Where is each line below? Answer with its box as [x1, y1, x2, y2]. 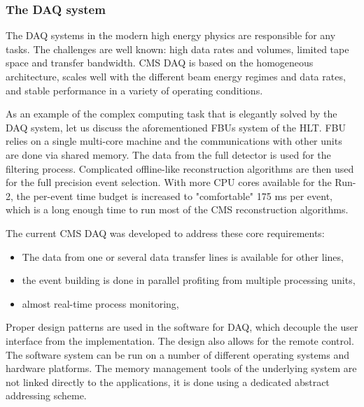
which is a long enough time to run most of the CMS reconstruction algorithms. [6, 202, 349, 217]
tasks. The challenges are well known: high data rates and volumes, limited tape [6, 41, 349, 56]
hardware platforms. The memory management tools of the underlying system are [6, 361, 357, 376]
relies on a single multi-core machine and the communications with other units [6, 134, 342, 148]
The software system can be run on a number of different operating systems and [6, 347, 350, 362]
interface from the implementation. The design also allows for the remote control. [6, 333, 354, 348]
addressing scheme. [6, 388, 87, 403]
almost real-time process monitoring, [22, 296, 179, 310]
